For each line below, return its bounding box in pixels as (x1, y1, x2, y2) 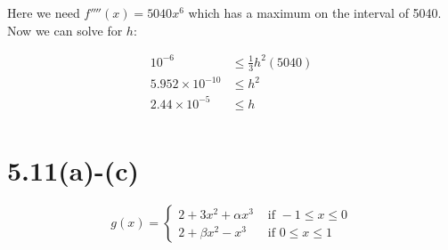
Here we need (7, 4, 80, 21)
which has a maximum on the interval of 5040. (188, 4, 442, 21)
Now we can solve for (7, 20, 123, 39)
